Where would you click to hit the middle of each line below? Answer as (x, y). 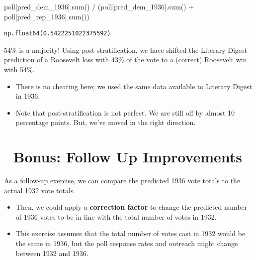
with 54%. (19, 69)
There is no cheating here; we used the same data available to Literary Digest (134, 86)
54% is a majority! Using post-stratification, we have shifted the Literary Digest (126, 50)
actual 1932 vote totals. (40, 190)
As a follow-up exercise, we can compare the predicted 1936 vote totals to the (122, 181)
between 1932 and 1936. (52, 253)
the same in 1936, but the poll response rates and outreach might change (127, 243)
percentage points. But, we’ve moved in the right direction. (106, 122)
